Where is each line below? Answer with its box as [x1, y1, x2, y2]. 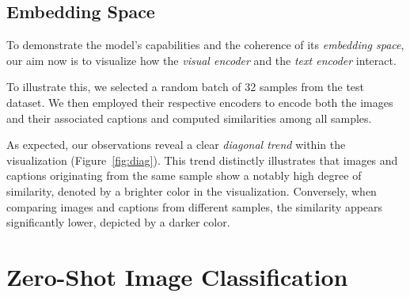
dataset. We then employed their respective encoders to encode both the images [6, 93, 393, 110]
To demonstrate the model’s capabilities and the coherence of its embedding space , [6, 36, 404, 53]
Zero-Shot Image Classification [6, 260, 348, 292]
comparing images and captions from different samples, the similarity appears [6, 198, 383, 215]
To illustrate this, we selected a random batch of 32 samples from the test [6, 78, 365, 95]
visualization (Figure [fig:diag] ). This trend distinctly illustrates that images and [6, 151, 398, 168]
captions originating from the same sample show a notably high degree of [6, 167, 362, 184]
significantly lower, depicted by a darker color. [6, 214, 230, 230]
